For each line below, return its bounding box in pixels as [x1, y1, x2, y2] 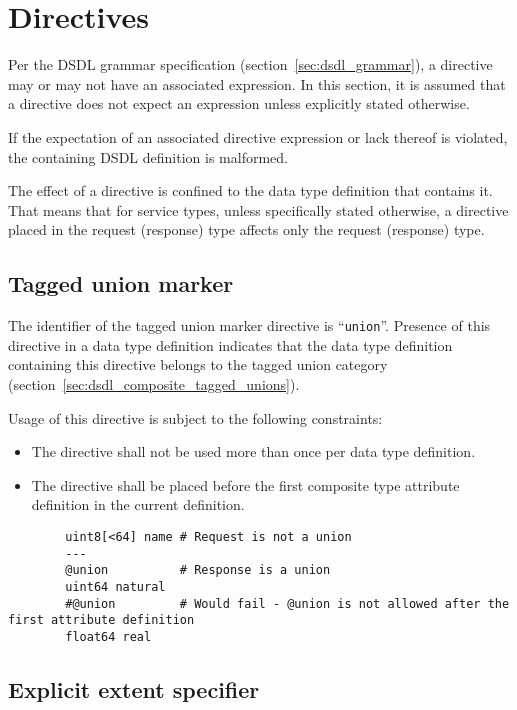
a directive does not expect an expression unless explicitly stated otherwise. [8, 93, 470, 114]
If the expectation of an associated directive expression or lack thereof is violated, [8, 126, 508, 147]
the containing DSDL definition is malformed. [8, 146, 288, 167]
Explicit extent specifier [8, 673, 260, 704]
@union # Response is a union [65, 563, 331, 578]
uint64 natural [65, 579, 166, 594]
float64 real [65, 629, 152, 644]
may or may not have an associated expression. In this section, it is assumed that [8, 73, 506, 94]
